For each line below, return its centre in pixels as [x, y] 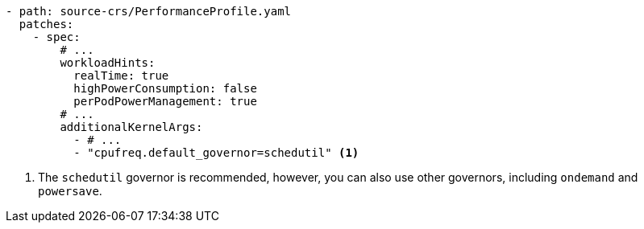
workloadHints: [108, 63]
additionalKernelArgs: [131, 127]
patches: [46, 24]
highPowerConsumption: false [165, 88]
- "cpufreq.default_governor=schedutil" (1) [216, 153]
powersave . [70, 191]
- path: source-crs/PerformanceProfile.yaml [149, 11]
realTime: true [121, 76]
